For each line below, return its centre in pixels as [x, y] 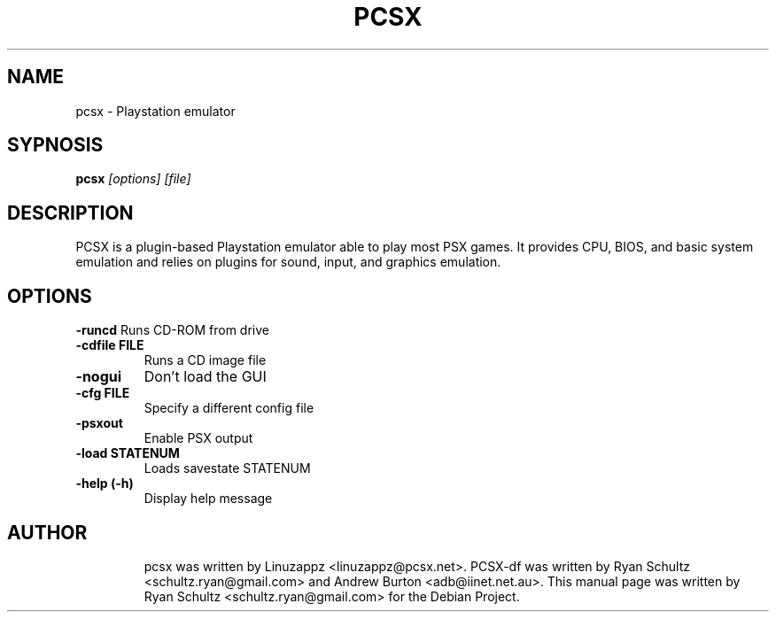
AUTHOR [47, 532]
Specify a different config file [229, 408]
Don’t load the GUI [205, 377]
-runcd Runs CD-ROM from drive [172, 330]
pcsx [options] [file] [133, 179]
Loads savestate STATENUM [227, 468]
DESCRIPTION [70, 213]
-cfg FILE [103, 393]
